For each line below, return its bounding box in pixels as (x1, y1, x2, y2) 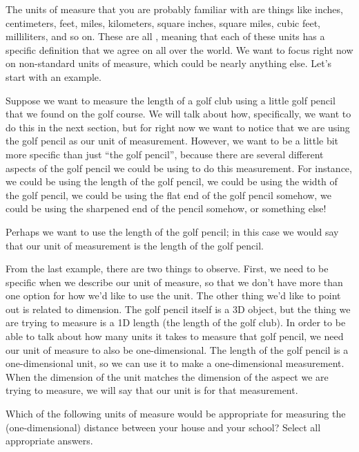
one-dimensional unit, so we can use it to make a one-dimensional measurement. (6, 356, 345, 370)
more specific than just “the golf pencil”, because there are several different (6, 147, 324, 161)
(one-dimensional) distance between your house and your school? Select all (6, 420, 321, 434)
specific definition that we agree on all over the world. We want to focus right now (6, 42, 353, 57)
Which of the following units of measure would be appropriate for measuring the (6, 406, 346, 421)
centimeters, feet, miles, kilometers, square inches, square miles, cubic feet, (6, 15, 321, 30)
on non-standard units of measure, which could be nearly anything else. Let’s (6, 56, 332, 70)
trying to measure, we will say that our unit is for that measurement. (6, 383, 298, 397)
